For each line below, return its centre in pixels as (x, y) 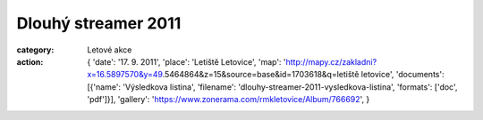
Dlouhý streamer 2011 (99, 23)
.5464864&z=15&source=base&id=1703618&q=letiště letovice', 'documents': (303, 75)
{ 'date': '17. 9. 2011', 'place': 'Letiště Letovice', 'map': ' (186, 61)
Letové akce (110, 50)
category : (35, 50)
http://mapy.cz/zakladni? (331, 61)
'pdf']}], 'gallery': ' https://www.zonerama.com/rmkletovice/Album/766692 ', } (229, 100)
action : (30, 61)
